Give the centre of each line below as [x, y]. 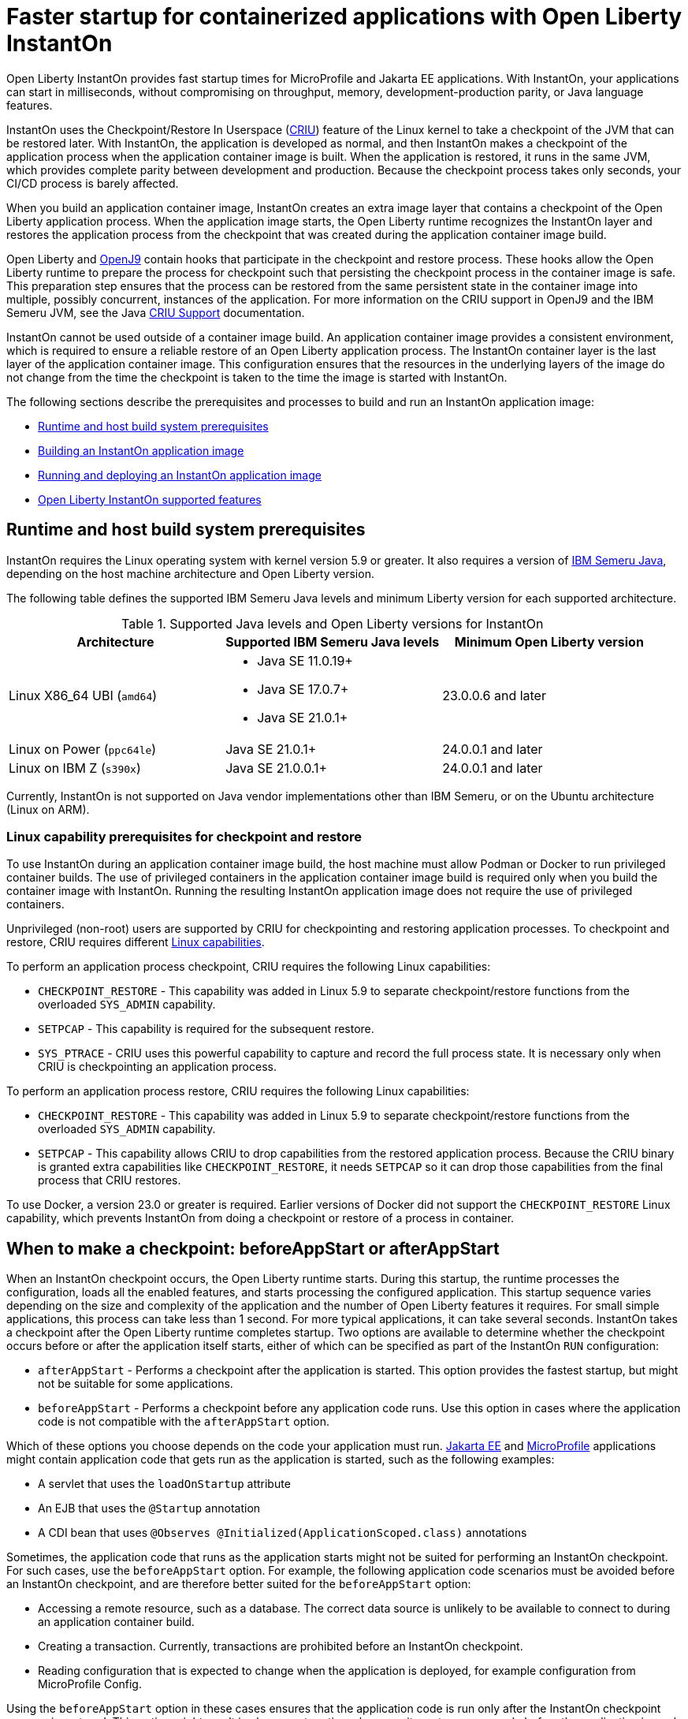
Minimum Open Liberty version [549, 641]
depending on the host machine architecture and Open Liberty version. [190, 573]
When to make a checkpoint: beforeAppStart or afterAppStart [253, 1248]
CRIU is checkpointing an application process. [157, 1067]
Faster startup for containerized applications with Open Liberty [344, 17]
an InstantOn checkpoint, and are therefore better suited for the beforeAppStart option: [239, 1584]
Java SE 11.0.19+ [305, 660]
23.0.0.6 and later [494, 695]
